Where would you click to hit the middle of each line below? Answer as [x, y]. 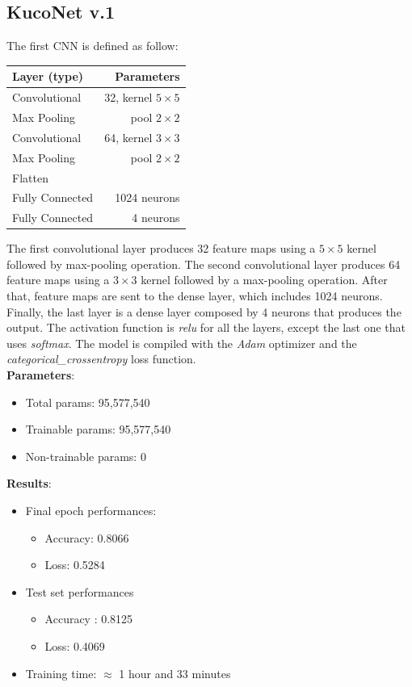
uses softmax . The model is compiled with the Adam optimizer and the [182, 343]
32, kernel [128, 97]
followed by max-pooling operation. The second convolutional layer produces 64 [204, 264]
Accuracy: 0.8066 [87, 537]
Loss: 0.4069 [75, 645]
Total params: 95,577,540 [88, 402]
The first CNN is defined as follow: [92, 46]
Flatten [30, 177]
